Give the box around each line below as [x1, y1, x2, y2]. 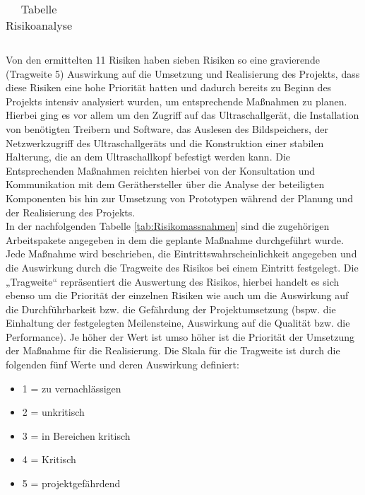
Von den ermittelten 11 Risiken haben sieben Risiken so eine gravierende [6, 52, 320, 66]
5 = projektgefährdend [22, 476, 121, 491]
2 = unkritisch [22, 404, 85, 419]
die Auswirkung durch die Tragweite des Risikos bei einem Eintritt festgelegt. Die [6, 260, 359, 274]
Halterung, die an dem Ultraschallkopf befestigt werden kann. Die [6, 149, 290, 164]
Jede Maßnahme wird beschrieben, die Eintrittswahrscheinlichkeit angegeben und [6, 246, 357, 261]
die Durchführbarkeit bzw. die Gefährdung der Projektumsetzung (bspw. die [6, 301, 336, 316]
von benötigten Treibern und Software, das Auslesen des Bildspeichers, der [6, 121, 329, 136]
